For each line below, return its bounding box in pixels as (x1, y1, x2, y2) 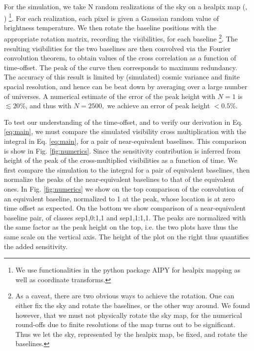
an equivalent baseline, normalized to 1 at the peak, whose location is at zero (4, 193, 235, 203)
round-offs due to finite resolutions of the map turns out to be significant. (15, 319, 235, 330)
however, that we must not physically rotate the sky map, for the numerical (15, 310, 242, 320)
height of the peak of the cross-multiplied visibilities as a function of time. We (4, 155, 237, 165)
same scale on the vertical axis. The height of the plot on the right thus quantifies (4, 231, 249, 241)
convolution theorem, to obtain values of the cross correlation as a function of (4, 53, 236, 63)
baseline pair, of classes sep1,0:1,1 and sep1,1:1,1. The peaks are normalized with (4, 212, 246, 222)
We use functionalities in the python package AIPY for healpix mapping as (15, 265, 240, 275)
